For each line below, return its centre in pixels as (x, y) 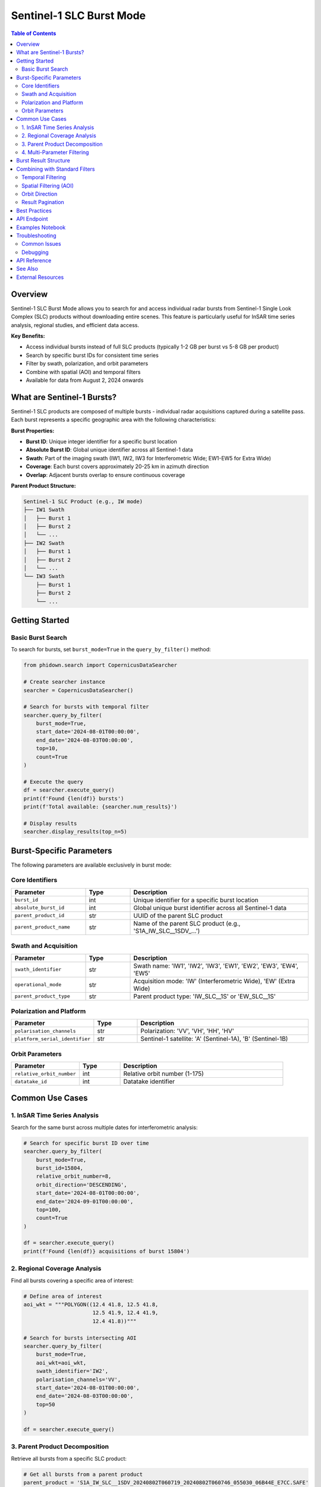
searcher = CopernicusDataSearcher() (78, 690)
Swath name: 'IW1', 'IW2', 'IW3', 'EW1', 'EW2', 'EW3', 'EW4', (216, 965)
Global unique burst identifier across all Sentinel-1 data (210, 908)
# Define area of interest (63, 1296)
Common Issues (42, 244)
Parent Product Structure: (44, 485)
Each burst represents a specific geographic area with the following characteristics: (114, 420)
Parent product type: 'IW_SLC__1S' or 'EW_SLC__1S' (204, 996)
